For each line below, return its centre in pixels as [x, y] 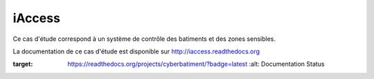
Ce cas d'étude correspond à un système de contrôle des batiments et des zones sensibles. [144, 39]
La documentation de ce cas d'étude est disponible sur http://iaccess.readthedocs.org [136, 51]
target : [23, 64]
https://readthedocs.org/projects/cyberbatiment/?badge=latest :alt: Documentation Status [196, 64]
